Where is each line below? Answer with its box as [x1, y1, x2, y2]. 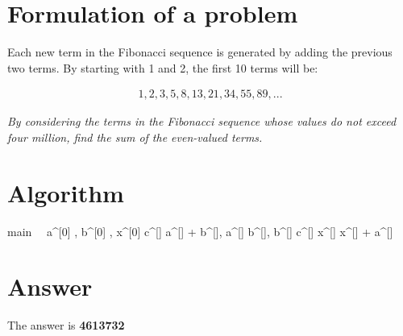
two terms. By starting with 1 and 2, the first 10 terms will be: [7, 59, 318, 76]
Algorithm [7, 176, 124, 209]
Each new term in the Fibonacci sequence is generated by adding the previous [7, 44, 393, 60]
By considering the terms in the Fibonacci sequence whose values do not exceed [7, 113, 397, 130]
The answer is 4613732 [7, 317, 125, 334]
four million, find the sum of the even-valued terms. [7, 128, 263, 145]
